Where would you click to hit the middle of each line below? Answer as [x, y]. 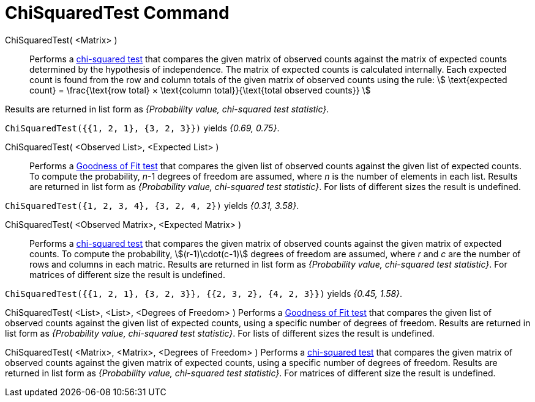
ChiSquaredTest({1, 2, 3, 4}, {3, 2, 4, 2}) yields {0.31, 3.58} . [152, 205]
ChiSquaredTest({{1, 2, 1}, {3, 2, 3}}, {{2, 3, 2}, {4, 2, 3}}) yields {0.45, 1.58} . [204, 293]
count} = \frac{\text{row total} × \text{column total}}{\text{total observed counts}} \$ [200, 90]
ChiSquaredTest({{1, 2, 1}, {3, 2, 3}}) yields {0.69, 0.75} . [142, 128]
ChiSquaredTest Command [117, 13]
